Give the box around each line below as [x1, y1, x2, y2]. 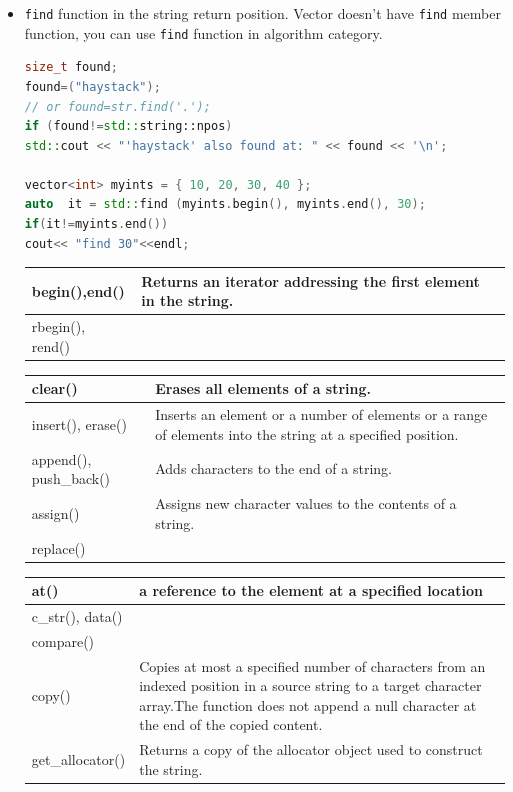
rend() [31, 335, 70, 356]
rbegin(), [31, 316, 86, 337]
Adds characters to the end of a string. [155, 458, 392, 479]
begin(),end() [31, 280, 125, 301]
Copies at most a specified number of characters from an [139, 655, 486, 676]
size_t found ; [24, 60, 118, 75]
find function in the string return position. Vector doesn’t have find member [24, 3, 501, 23]
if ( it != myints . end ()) [24, 217, 169, 232]
